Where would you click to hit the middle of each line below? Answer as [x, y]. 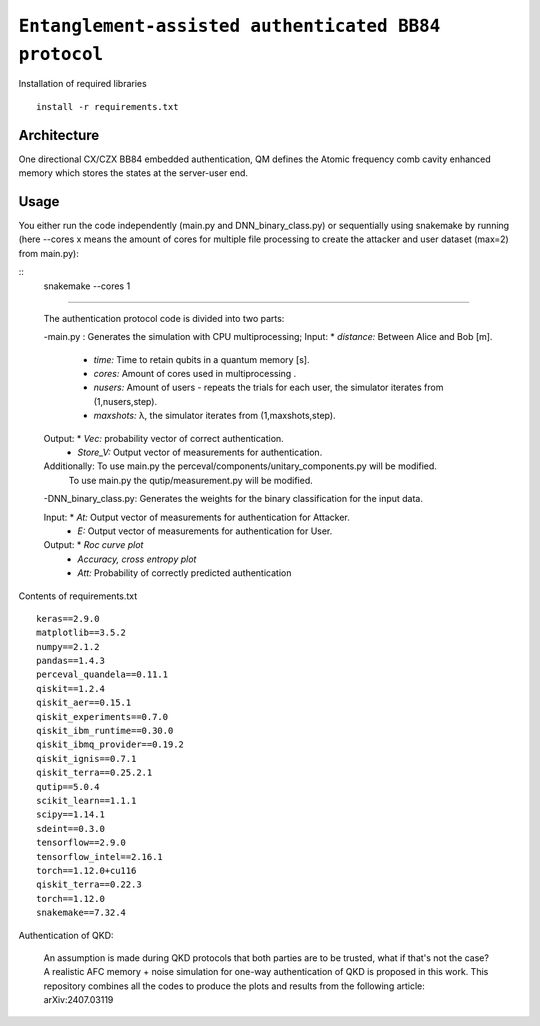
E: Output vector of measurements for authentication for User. [205, 531]
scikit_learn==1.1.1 [86, 800]
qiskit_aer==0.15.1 [84, 703]
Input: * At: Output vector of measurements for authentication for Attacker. [196, 517]
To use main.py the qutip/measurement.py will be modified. [191, 480]
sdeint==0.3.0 [70, 828]
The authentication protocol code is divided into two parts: [164, 318]
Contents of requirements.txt [78, 596]
